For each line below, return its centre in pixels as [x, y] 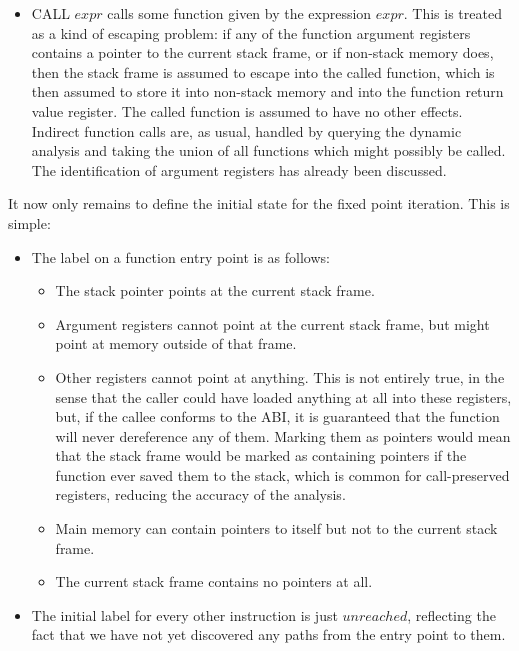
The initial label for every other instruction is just [184, 614]
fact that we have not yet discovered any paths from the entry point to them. [268, 634]
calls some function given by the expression [239, 13]
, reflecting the [451, 614]
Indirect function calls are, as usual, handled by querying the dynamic [246, 130]
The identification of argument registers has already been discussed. [239, 169]
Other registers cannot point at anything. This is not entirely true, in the [280, 376]
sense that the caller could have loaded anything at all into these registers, [283, 396]
